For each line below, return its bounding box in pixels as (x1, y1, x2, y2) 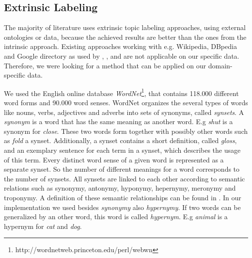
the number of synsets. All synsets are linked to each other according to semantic (4, 173, 245, 183)
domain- (208, 60, 233, 70)
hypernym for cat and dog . (4, 221, 82, 231)
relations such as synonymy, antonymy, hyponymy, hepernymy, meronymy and (4, 183, 236, 193)
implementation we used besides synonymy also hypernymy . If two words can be (4, 202, 241, 212)
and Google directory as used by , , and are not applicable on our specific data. (4, 50, 239, 61)
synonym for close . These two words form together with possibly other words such (4, 126, 248, 136)
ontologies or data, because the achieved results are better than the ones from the (4, 32, 247, 42)
